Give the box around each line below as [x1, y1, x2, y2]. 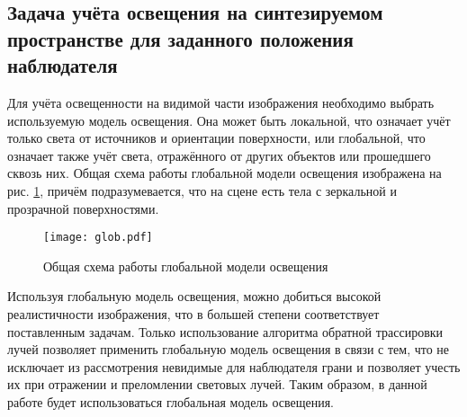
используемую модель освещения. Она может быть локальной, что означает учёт [7, 111, 451, 129]
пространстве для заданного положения [7, 24, 354, 52]
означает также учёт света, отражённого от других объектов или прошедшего [7, 146, 431, 164]
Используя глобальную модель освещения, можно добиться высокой [7, 287, 382, 306]
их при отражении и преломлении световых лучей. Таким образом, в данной [7, 375, 427, 394]
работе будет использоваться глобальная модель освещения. [7, 392, 334, 411]
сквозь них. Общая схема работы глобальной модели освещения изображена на [7, 164, 442, 182]
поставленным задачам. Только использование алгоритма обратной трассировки [7, 322, 444, 341]
